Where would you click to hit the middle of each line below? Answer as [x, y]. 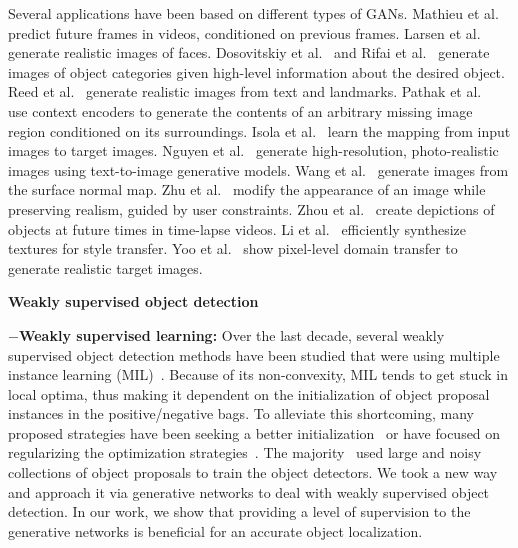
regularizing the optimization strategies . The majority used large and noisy [245, 452]
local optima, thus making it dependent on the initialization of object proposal [249, 393]
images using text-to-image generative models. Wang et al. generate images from [258, 169]
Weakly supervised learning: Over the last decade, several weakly [231, 334]
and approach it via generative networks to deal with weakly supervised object [249, 491]
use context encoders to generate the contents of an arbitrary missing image [240, 110]
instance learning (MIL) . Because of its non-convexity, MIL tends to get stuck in [258, 374]
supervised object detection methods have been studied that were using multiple [254, 354]
